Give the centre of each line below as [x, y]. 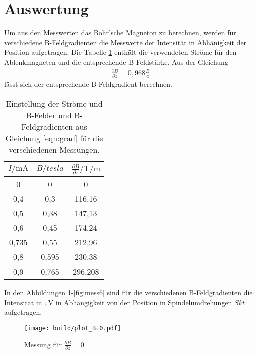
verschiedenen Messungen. [54, 149]
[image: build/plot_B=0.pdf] [73, 328]
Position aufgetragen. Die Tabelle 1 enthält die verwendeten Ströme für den [120, 52]
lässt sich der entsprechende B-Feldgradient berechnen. [88, 84]
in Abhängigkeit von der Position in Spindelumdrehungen [144, 302]
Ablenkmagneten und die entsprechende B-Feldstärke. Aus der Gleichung [116, 62]
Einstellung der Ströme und [54, 103]
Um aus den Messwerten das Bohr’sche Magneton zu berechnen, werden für [120, 32]
